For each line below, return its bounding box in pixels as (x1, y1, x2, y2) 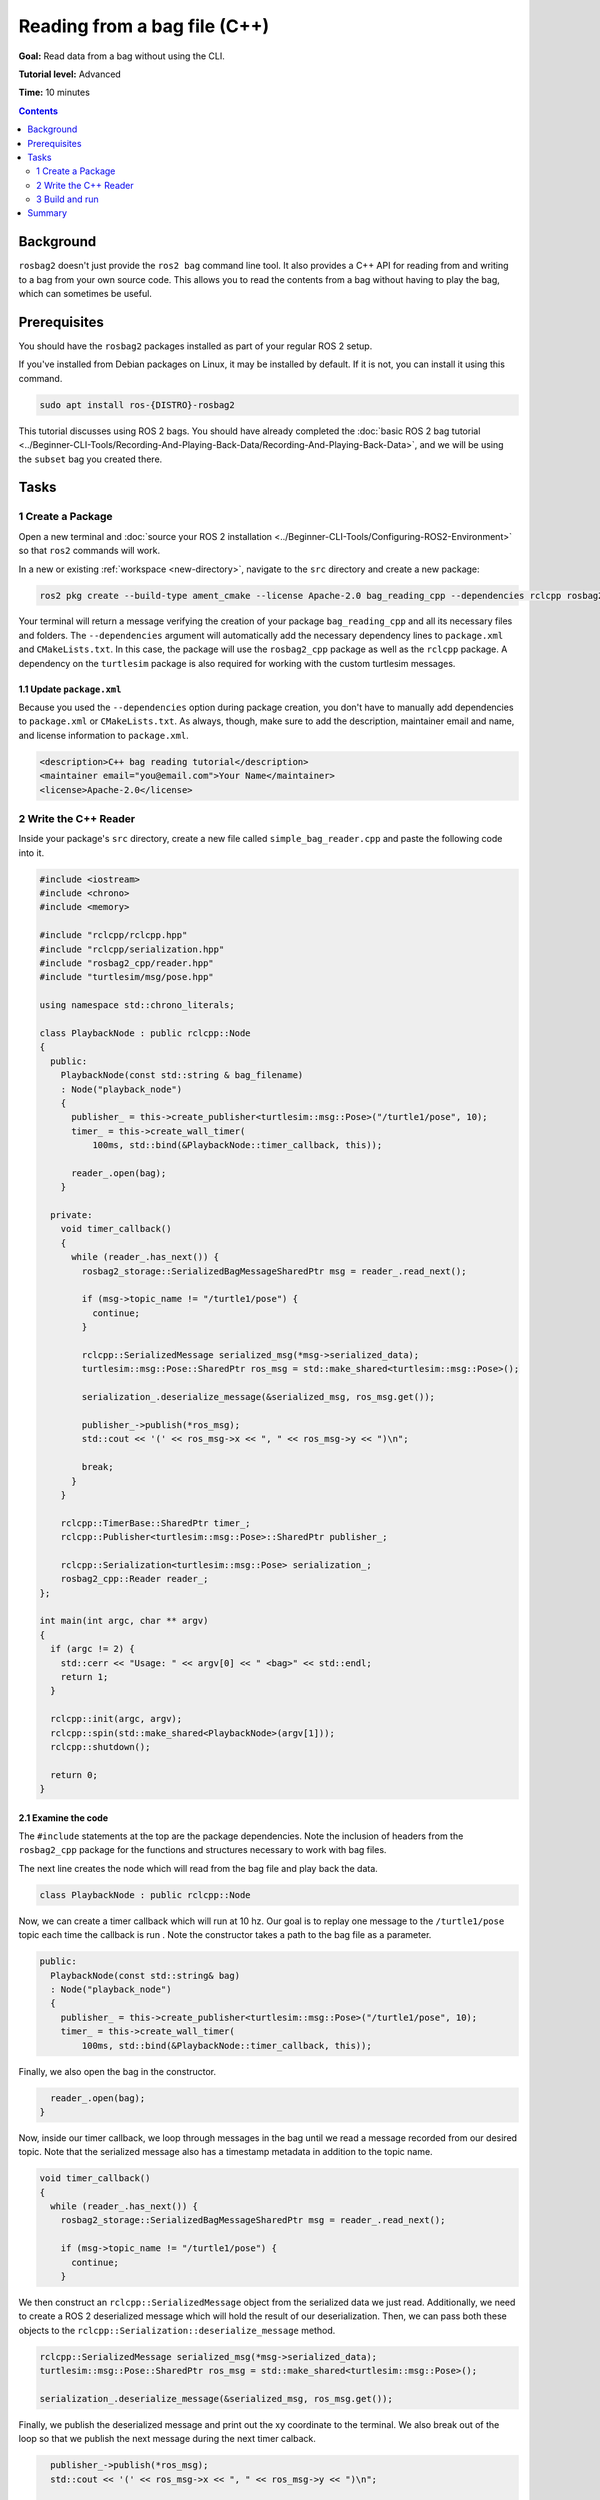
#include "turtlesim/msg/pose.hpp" (39, 971, 214, 983)
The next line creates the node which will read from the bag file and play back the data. (18, 1862, 379, 1874)
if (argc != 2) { (50, 1643, 135, 1655)
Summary (27, 207, 68, 219)
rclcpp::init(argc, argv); (50, 1713, 183, 1725)
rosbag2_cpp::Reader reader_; (60, 1573, 209, 1585)
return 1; (60, 1671, 109, 1682)
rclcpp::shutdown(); (50, 1741, 151, 1752)
